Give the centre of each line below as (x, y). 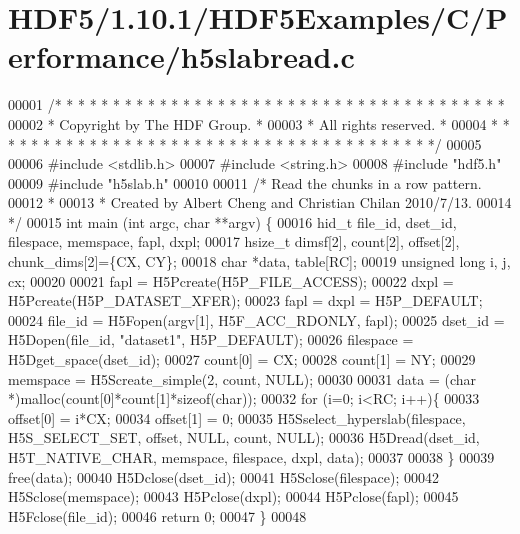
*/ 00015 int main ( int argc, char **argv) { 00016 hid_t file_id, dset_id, (232, 221)
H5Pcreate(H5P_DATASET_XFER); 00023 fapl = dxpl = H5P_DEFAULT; (245, 300)
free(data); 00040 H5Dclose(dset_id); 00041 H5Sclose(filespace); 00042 (224, 476)
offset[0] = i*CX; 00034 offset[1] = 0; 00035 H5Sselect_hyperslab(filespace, (237, 417)
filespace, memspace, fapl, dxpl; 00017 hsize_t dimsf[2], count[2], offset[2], (234, 241)
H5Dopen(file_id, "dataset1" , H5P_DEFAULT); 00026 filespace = (211, 339)
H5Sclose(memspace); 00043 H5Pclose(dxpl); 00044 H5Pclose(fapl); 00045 (233, 496)
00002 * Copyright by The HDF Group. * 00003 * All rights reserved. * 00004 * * (259, 123)
